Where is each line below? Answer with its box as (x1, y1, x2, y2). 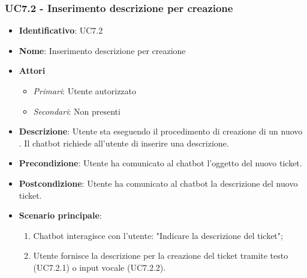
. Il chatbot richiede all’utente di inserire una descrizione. (19, 136, 229, 149)
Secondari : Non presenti (33, 104, 121, 117)
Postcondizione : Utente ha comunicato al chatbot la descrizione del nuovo (19, 177, 298, 189)
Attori (19, 64, 46, 77)
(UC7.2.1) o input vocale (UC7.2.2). (33, 261, 166, 273)
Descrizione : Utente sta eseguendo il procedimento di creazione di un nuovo (19, 125, 303, 137)
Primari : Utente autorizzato (33, 85, 137, 97)
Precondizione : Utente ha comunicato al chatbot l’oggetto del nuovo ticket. (19, 157, 302, 169)
